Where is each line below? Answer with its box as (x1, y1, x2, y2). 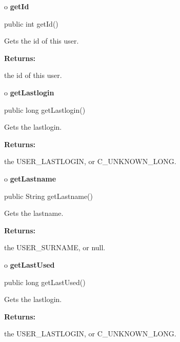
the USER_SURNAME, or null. (4, 242, 106, 253)
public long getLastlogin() (4, 104, 86, 115)
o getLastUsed (4, 259, 55, 270)
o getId (4, 1, 29, 11)
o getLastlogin (4, 87, 54, 97)
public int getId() (4, 18, 58, 29)
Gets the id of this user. (4, 35, 79, 46)
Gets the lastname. (4, 208, 64, 218)
